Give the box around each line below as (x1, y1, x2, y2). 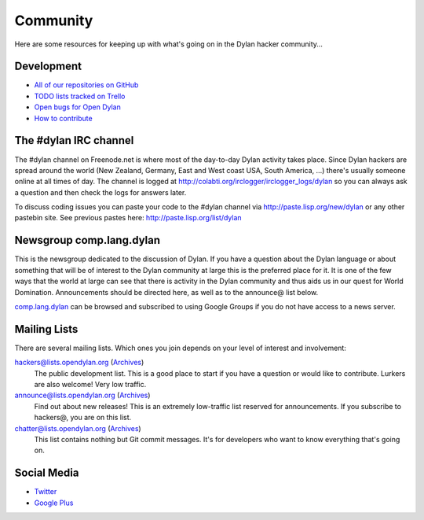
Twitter (34, 487, 57, 496)
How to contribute (34, 113, 93, 123)
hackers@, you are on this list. (34, 413, 132, 422)
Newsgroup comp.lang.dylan (14, 234, 161, 247)
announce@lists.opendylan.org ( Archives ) (14, 390, 151, 400)
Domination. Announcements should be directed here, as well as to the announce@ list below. (14, 287, 319, 297)
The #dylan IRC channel (14, 134, 134, 147)
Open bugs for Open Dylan (34, 102, 121, 112)
